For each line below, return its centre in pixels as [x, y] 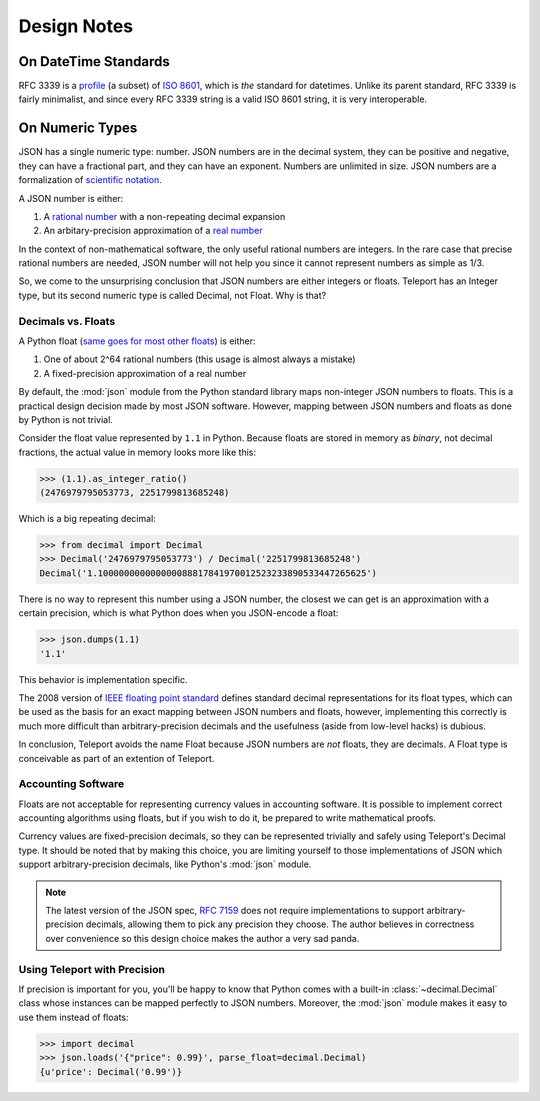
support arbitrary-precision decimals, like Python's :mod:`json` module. [165, 864]
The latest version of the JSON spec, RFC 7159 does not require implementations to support [235, 911]
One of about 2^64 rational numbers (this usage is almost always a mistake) [199, 359]
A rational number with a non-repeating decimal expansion [164, 216]
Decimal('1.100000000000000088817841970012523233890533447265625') [208, 573]
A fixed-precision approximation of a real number [145, 373]
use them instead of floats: [73, 1017]
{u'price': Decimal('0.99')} [111, 1071]
